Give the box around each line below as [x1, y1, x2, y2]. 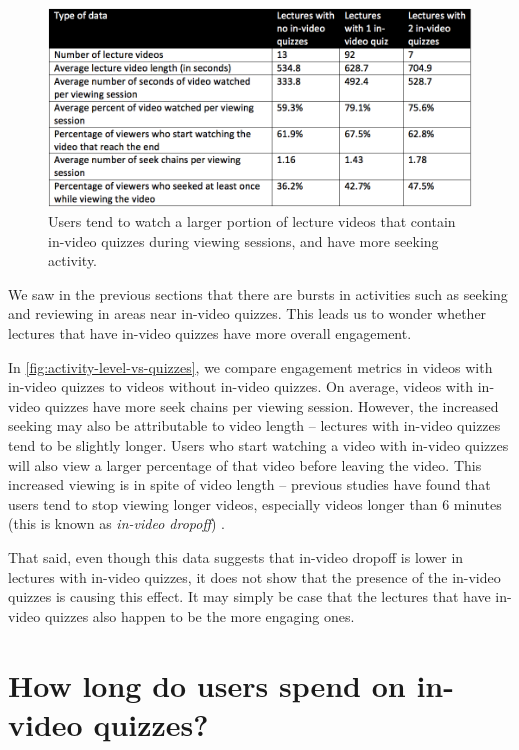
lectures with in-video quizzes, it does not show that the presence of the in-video [8, 566, 501, 587]
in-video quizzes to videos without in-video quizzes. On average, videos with [8, 376, 474, 397]
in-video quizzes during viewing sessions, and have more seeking [48, 230, 439, 251]
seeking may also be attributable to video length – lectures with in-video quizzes [8, 415, 501, 436]
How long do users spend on [8, 664, 406, 705]
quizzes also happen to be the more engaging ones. [44, 605, 355, 626]
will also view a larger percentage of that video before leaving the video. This [8, 454, 482, 475]
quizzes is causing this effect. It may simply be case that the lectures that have [8, 586, 491, 607]
